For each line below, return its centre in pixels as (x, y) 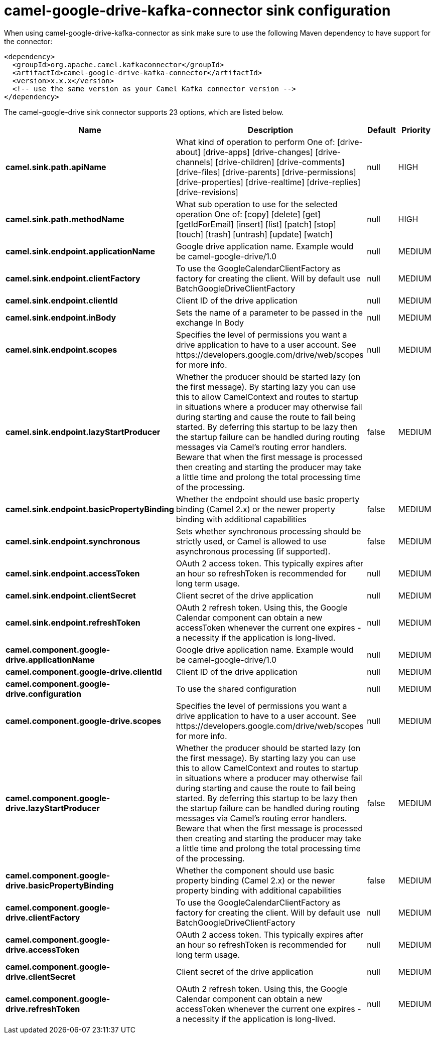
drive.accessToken (43, 949)
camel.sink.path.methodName (65, 219)
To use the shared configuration (236, 689)
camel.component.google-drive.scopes (84, 721)
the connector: (28, 41)
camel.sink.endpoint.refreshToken (73, 622)
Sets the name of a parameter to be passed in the (269, 312)
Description (270, 130)
